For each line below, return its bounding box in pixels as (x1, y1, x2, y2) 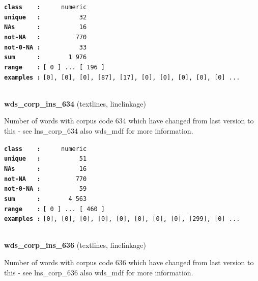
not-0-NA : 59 (4, 185, 87, 193)
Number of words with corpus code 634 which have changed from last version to (4, 115, 254, 126)
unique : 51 (4, 155, 87, 163)
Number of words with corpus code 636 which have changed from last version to (4, 257, 254, 268)
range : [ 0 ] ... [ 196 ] (4, 63, 105, 71)
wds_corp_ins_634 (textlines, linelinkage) (4, 98, 147, 109)
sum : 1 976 (4, 54, 87, 61)
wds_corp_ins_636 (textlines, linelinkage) (4, 240, 147, 250)
